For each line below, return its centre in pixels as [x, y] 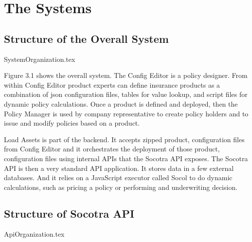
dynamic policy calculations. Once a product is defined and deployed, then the [121, 103]
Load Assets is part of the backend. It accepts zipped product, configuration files [124, 139]
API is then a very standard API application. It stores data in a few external [119, 168]
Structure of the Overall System [86, 38]
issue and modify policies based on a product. [72, 123]
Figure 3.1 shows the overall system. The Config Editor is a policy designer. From [126, 75]
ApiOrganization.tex [34, 233]
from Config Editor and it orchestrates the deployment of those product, [112, 149]
